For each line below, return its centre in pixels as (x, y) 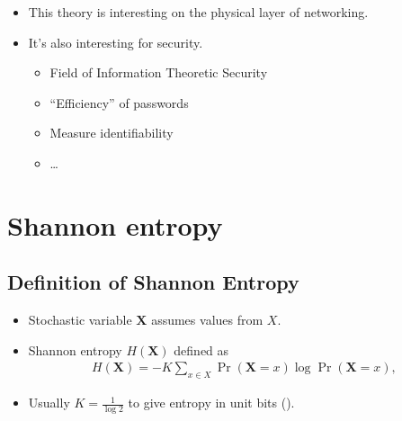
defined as (201, 349)
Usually (49, 403)
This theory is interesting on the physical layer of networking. (198, 12)
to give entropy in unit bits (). (211, 403)
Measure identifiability (112, 133)
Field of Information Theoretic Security (159, 72)
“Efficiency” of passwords (119, 102)
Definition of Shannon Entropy (153, 282)
